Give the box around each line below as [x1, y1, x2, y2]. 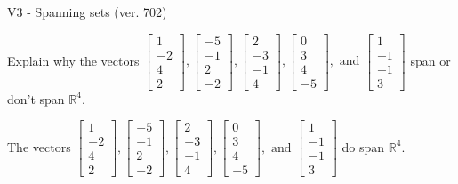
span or [410, 51, 451, 69]
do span [341, 137, 385, 156]
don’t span [7, 89, 65, 108]
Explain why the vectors [7, 51, 140, 69]
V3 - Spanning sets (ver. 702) [7, 3, 167, 20]
